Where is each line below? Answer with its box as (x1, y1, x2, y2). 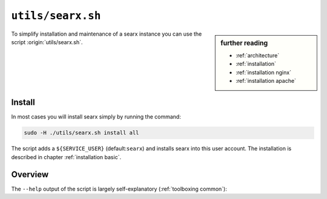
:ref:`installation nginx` (236, 68, 292, 76)
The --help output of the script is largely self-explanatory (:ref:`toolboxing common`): (11, 185, 227, 192)
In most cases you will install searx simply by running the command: (11, 113, 181, 120)
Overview (11, 169, 49, 180)
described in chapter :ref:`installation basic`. (11, 153, 121, 160)
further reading (220, 39, 268, 47)
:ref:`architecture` (236, 51, 280, 59)
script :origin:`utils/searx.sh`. (11, 38, 83, 45)
